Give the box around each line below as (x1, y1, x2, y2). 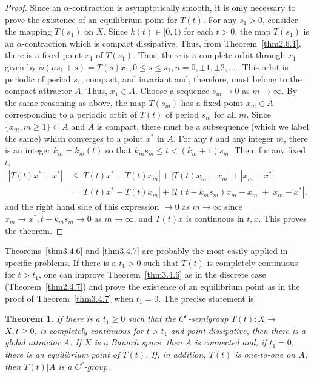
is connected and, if (194, 336, 267, 349)
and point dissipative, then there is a (170, 324, 306, 336)
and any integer (215, 132, 274, 144)
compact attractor (5, 84, 72, 97)
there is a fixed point (5, 48, 82, 61)
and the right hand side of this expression (5, 200, 159, 213)
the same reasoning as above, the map (5, 96, 146, 108)
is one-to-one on (235, 347, 296, 360)
